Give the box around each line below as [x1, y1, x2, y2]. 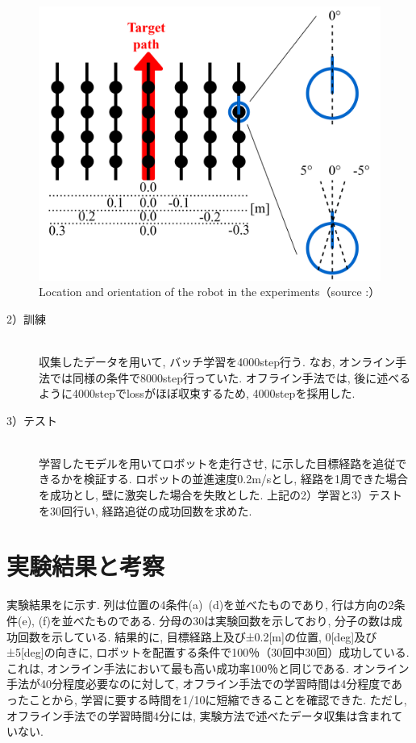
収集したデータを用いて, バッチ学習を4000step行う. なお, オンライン [39, 353, 396, 369]
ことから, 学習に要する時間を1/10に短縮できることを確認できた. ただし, [28, 691, 407, 708]
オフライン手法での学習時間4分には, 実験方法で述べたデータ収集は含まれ [6, 707, 392, 724]
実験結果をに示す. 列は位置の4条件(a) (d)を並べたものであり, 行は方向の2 [6, 596, 394, 613]
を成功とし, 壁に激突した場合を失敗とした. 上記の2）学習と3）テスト [39, 486, 403, 503]
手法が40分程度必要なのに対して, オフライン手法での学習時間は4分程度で [6, 675, 391, 692]
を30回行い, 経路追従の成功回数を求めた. [39, 502, 252, 519]
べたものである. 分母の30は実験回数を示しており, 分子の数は [73, 612, 391, 628]
